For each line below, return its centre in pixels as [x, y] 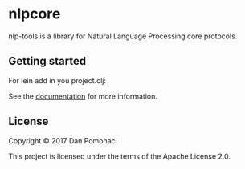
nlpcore [35, 14]
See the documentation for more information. [83, 96]
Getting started [47, 61]
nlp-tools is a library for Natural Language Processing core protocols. [123, 36]
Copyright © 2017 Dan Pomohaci [63, 140]
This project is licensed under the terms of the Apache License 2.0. [120, 156]
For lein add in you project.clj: [57, 80]
